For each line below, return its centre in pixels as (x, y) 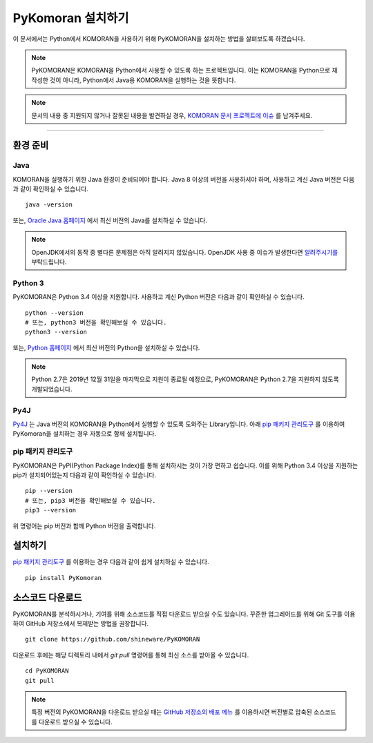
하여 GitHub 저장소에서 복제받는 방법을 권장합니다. (81, 624)
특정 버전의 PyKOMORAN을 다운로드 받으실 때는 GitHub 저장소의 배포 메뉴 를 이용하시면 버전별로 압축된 (172, 712)
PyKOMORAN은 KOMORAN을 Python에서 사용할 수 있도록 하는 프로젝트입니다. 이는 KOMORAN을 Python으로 (181, 70)
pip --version (49, 491)
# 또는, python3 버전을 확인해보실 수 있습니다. (96, 322)
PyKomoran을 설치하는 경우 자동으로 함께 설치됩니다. (85, 434)
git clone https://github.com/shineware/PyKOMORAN (113, 639)
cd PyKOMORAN (47, 671)
